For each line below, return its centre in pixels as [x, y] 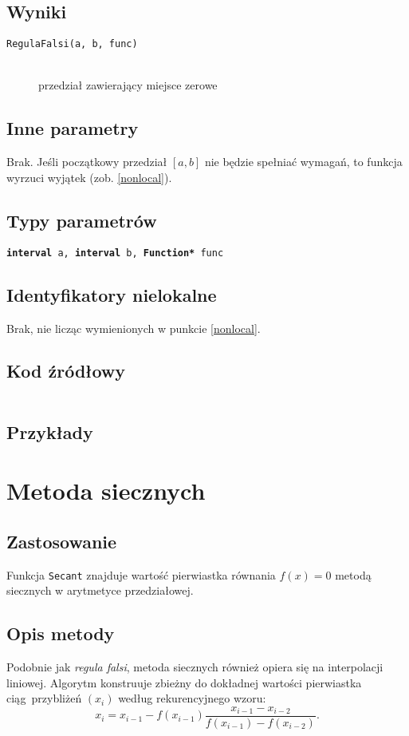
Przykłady [50, 431]
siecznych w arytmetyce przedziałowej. [100, 590]
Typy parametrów [82, 220]
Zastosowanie [62, 541]
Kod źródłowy [66, 371]
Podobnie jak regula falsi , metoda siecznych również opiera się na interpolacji [195, 667]
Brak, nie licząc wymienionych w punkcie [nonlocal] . [134, 328]
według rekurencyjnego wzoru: [192, 698]
